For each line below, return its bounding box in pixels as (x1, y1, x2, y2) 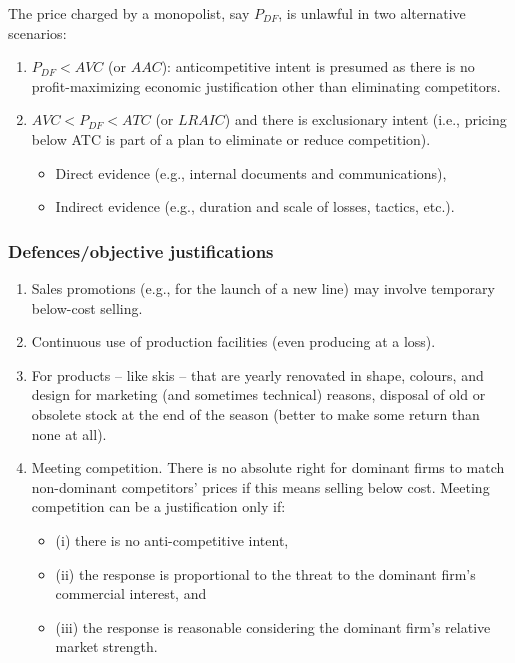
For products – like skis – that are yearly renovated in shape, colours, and (31, 364, 484, 385)
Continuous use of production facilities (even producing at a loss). (31, 331, 436, 352)
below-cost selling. (31, 297, 143, 318)
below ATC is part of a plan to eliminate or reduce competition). (31, 128, 431, 149)
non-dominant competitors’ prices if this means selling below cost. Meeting (31, 476, 490, 497)
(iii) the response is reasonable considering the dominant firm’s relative (55, 616, 491, 637)
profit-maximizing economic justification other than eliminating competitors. (31, 75, 501, 96)
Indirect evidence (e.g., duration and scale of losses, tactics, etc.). (55, 196, 455, 217)
